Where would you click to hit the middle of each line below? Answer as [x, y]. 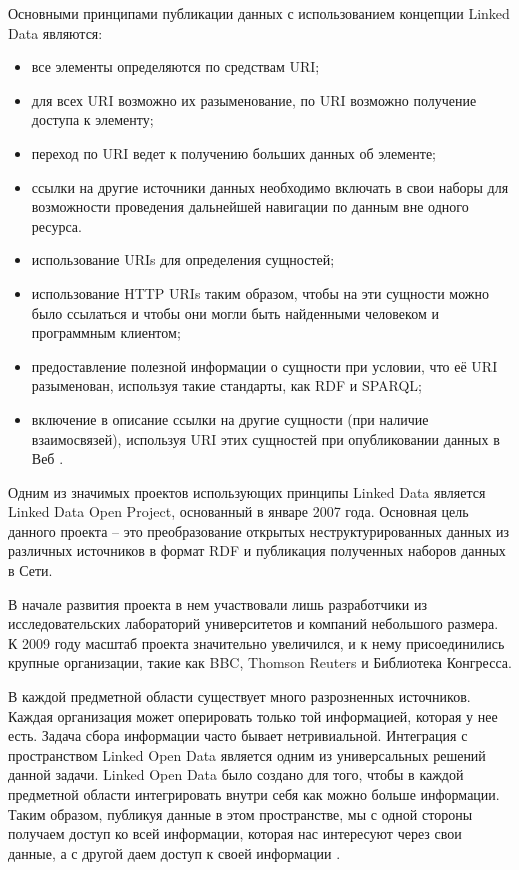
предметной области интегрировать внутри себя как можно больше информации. [254, 794]
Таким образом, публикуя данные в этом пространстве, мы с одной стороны [240, 813]
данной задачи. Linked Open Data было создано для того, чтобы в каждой [236, 774]
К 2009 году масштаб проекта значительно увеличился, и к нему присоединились [256, 642]
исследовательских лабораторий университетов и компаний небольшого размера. [253, 623]
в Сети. [30, 570]
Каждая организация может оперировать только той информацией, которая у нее [253, 715]
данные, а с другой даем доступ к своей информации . [174, 852]
